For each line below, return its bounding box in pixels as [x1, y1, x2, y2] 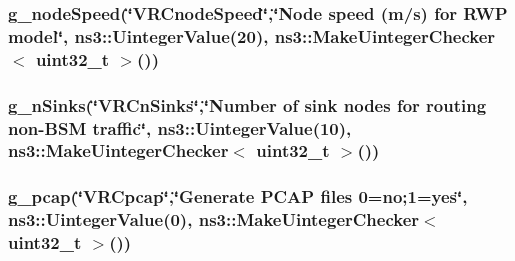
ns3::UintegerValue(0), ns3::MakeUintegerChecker [8, 207, 420, 232]
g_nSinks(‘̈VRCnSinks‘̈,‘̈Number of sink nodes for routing [8, 92, 487, 117]
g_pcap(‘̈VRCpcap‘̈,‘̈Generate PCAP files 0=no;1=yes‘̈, [8, 184, 468, 209]
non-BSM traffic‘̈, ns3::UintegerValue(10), [8, 115, 352, 140]
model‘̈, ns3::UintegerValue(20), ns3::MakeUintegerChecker [8, 23, 496, 48]
